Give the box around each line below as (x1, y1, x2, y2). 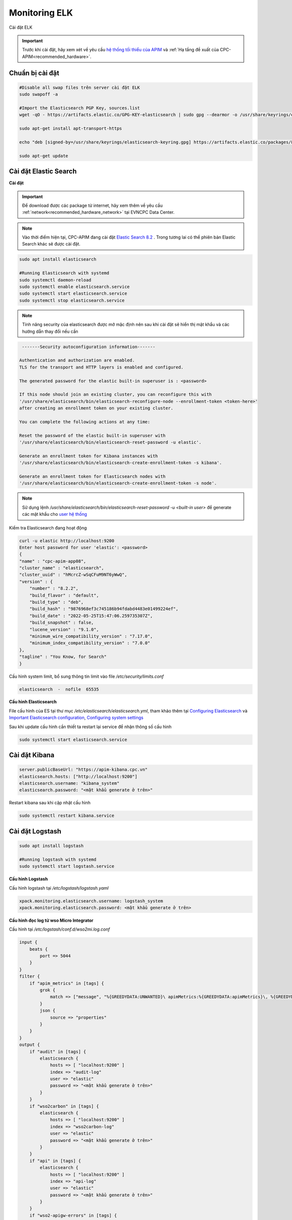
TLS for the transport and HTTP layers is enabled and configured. (19, 364, 184, 370)
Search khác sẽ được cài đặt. (22, 241, 81, 247)
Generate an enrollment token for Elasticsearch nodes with (19, 473, 166, 479)
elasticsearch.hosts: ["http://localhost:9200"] (19, 773, 138, 779)
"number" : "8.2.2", (29, 586, 79, 591)
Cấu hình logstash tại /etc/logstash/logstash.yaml (9, 885, 109, 891)
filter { (19, 974, 40, 979)
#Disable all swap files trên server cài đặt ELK (19, 84, 140, 90)
